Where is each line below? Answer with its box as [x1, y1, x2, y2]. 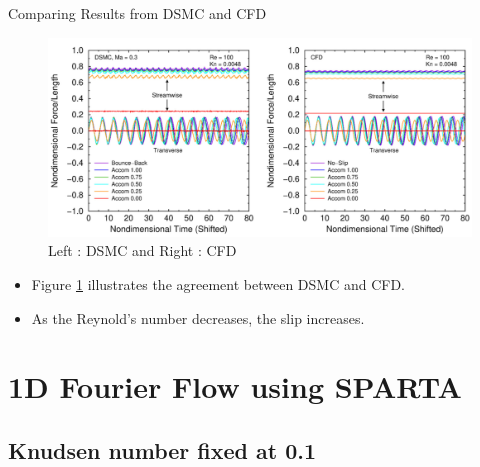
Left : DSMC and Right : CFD [48, 240, 237, 261]
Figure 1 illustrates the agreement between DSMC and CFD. [31, 273, 405, 294]
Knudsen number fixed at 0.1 [8, 434, 317, 465]
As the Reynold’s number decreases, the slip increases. [31, 307, 365, 328]
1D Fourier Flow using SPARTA [8, 366, 462, 407]
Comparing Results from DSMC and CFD [8, 3, 267, 23]
